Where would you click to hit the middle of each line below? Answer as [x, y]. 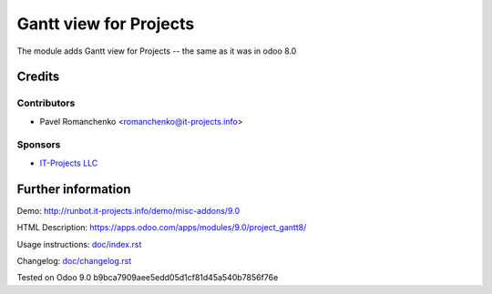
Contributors [46, 103]
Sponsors [39, 145]
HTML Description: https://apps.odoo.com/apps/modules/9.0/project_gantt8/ [162, 228]
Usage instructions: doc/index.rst [79, 244]
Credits [38, 77]
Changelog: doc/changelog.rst [74, 260]
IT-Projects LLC [69, 163]
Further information [74, 189]
